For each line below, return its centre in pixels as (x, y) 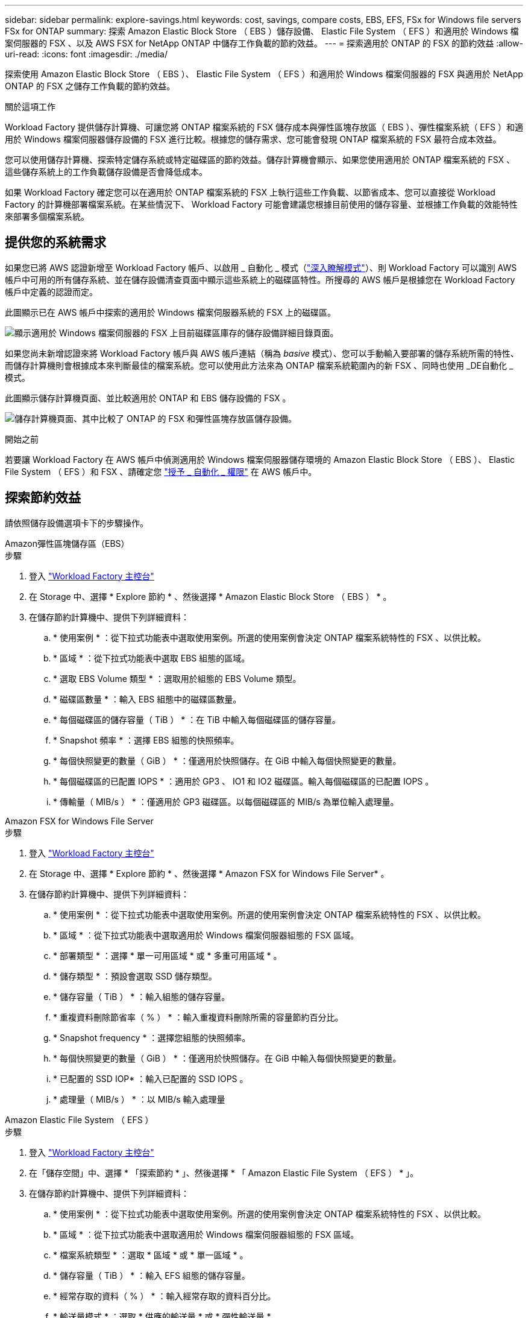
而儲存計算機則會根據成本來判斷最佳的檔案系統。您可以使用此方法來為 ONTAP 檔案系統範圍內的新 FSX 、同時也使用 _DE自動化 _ (259, 365)
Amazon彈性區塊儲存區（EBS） (67, 543)
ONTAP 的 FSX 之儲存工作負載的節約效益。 (90, 86)
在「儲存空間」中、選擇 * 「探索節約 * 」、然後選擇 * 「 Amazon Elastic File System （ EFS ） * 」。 (224, 1173)
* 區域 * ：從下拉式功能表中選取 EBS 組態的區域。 (152, 658)
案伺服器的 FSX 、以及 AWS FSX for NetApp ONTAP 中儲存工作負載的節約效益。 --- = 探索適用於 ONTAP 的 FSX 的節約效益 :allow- (264, 43)
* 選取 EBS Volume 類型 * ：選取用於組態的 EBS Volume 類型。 (177, 678)
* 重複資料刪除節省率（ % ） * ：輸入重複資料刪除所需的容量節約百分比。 (198, 1017)
